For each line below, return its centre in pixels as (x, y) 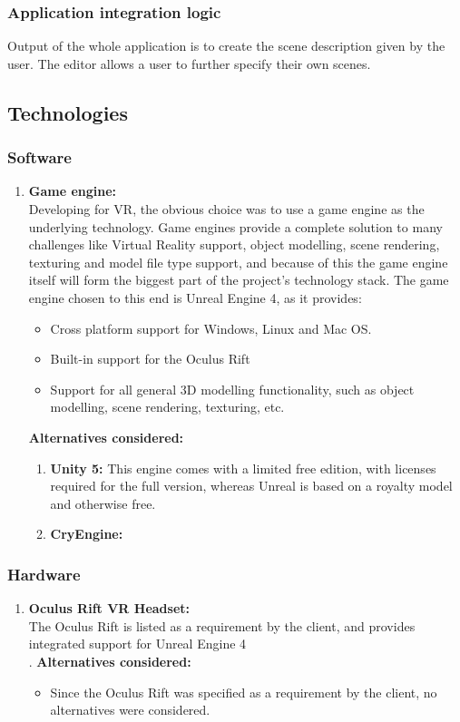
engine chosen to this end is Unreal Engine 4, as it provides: (195, 297)
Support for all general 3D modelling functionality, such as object (232, 389)
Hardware (44, 574)
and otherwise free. (103, 503)
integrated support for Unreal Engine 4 (137, 644)
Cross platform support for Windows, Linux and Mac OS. (211, 328)
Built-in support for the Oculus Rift (150, 359)
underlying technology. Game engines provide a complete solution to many (235, 226)
